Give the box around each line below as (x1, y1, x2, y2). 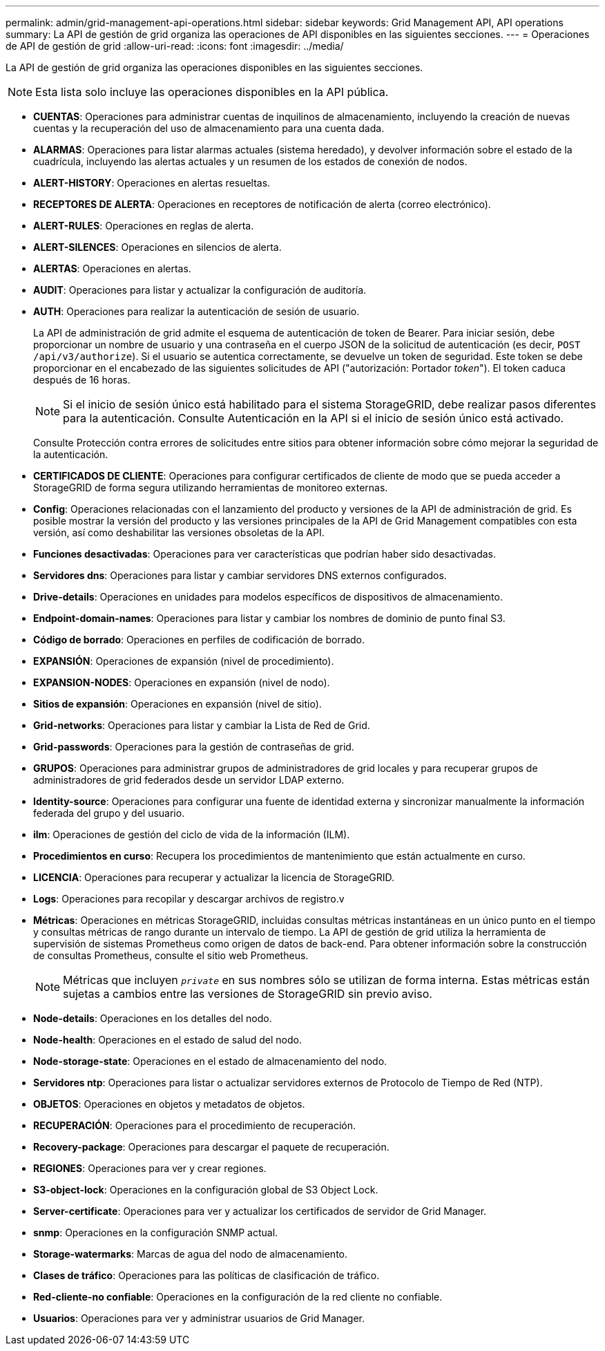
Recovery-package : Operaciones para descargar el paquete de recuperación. (33, 1141, 390, 1153)
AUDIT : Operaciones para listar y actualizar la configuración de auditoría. (33, 284, 367, 296)
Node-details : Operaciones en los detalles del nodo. (33, 1012, 272, 1024)
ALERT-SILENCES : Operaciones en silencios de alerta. (33, 241, 282, 253)
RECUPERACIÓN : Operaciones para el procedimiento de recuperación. (33, 1119, 356, 1131)
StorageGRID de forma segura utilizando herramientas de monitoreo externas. (33, 482, 388, 493)
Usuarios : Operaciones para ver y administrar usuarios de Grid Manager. (33, 1312, 365, 1324)
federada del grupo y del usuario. (33, 807, 185, 819)
